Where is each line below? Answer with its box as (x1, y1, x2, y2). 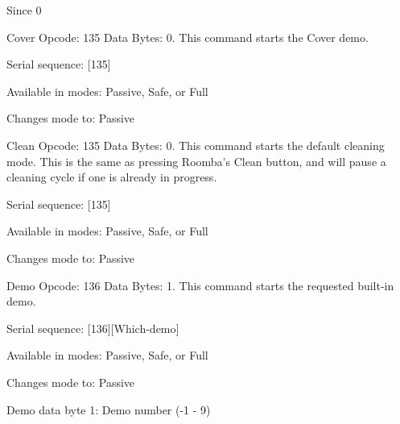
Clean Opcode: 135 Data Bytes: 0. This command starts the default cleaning (6, 136, 385, 153)
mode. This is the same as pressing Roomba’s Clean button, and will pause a (6, 152, 386, 169)
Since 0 (6, 2, 42, 18)
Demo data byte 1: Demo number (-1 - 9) (6, 401, 211, 418)
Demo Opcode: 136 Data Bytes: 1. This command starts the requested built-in (6, 276, 394, 293)
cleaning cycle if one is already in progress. (6, 168, 217, 185)
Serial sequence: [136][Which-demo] (6, 319, 179, 336)
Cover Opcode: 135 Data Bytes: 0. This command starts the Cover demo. (6, 28, 369, 45)
